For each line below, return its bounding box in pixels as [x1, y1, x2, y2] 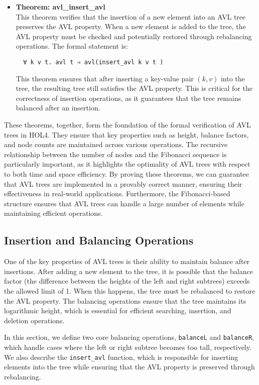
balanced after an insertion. [16, 102, 100, 113]
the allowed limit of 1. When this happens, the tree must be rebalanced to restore [4, 285, 255, 296]
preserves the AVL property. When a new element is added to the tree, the [16, 21, 246, 32]
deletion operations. [4, 315, 65, 325]
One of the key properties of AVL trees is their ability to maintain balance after [4, 256, 250, 267]
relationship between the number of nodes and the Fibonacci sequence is [4, 149, 227, 159]
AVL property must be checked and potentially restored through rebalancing [16, 31, 252, 41]
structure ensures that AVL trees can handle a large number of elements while [4, 198, 244, 208]
